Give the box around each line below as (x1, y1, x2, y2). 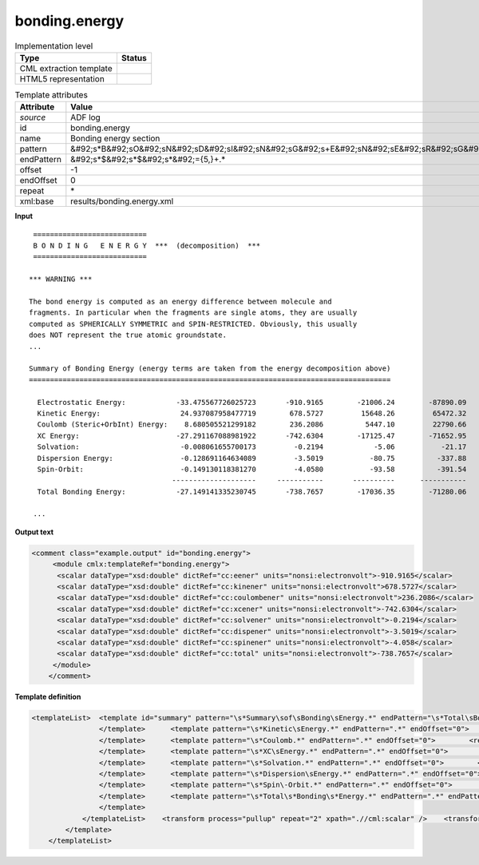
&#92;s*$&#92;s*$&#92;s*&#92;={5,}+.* (70, 154, 226, 165)
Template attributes (14, 89, 88, 101)
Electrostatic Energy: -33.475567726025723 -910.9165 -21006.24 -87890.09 (37, 398, 467, 407)
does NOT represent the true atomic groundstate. (29, 331, 228, 339)
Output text (14, 527, 54, 537)
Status (121, 52, 147, 63)
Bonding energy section (70, 133, 160, 144)
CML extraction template (19, 62, 113, 73)
